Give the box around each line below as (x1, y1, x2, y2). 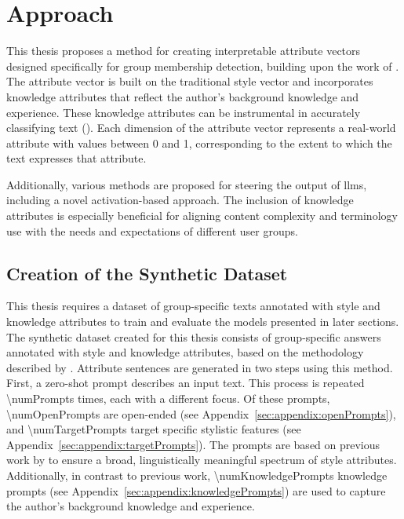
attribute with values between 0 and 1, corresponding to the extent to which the (6, 134, 392, 151)
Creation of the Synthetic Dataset (6, 261, 288, 285)
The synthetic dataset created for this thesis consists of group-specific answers (6, 328, 381, 345)
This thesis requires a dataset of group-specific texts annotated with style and (6, 298, 380, 314)
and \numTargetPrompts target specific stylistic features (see (6, 421, 301, 437)
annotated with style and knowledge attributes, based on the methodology (6, 344, 364, 360)
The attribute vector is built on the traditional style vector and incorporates (6, 73, 373, 90)
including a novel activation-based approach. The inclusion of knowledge (6, 192, 354, 208)
